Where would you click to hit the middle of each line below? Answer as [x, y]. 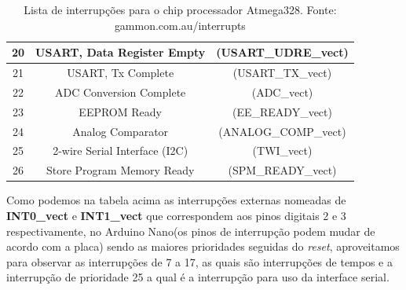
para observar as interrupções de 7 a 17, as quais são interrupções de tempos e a [199, 261]
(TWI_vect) [282, 151]
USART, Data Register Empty [121, 52]
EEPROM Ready [120, 111]
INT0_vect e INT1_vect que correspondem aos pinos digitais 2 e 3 [176, 215]
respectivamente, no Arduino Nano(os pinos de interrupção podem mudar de [191, 231]
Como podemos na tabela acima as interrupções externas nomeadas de [176, 200]
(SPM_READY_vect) [282, 170]
